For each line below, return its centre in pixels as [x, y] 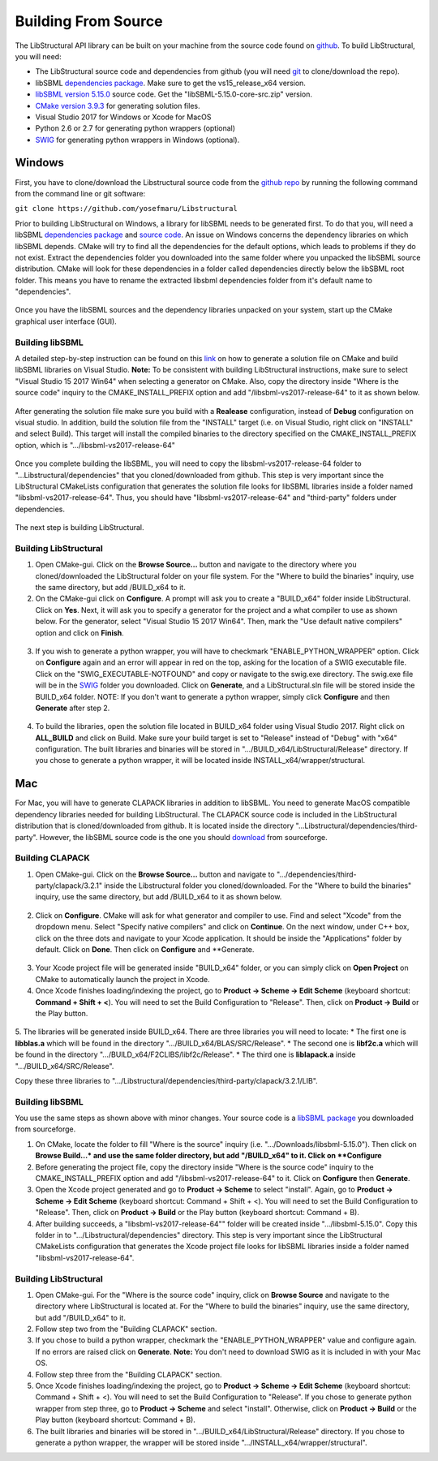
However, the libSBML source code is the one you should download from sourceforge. [183, 837]
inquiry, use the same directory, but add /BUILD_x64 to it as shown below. [159, 897]
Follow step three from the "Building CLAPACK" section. [129, 1374]
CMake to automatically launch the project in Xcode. [122, 979]
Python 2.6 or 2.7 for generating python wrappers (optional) [135, 128]
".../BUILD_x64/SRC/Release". [64, 1066]
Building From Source [89, 21]
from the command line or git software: [80, 193]
